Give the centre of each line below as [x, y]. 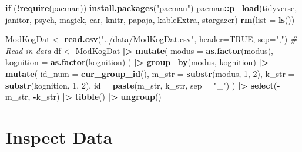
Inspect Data [59, 136]
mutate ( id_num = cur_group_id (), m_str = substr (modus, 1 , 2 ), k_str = [150, 73]
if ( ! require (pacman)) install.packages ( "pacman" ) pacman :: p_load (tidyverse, [151, 8]
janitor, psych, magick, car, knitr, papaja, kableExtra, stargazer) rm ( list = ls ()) [150, 19]
